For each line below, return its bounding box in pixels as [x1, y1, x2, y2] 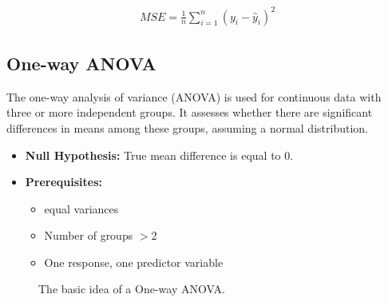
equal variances [44, 200, 119, 217]
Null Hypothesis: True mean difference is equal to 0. [25, 146, 294, 163]
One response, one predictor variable [44, 253, 224, 270]
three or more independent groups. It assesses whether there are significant [6, 104, 373, 121]
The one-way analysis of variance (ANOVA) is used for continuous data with [6, 88, 382, 105]
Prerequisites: [25, 173, 103, 190]
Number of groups [44, 227, 133, 244]
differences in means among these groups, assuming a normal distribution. [6, 119, 368, 136]
